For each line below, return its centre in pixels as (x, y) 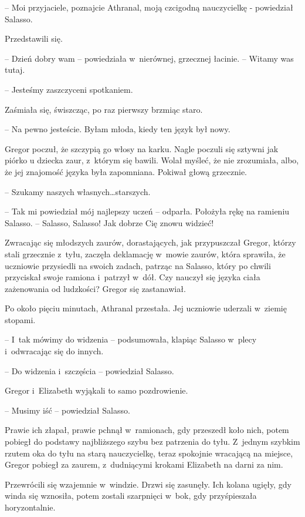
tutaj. (15, 70)
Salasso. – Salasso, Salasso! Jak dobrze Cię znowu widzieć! (109, 222)
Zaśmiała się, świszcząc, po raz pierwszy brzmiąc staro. (104, 109)
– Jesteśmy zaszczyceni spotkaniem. (69, 89)
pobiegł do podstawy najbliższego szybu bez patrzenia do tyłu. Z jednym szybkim (152, 442)
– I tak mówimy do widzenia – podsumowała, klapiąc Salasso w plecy (131, 339)
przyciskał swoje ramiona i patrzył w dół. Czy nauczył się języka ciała (133, 277)
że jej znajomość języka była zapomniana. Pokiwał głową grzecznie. (126, 171)
